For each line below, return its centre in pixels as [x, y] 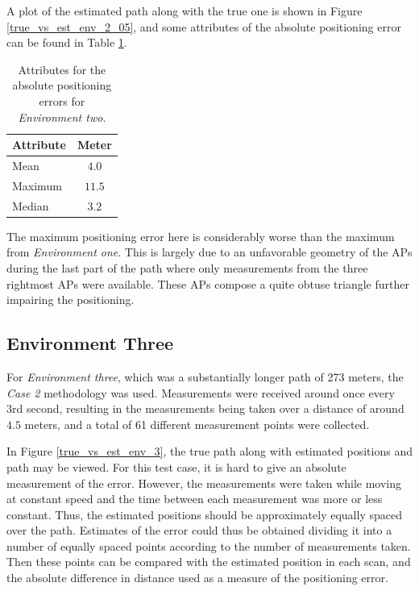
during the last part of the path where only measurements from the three [187, 267]
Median [31, 205]
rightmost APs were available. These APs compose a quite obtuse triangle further [208, 283]
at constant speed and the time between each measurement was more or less [195, 499]
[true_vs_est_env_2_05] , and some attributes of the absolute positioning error [204, 26]
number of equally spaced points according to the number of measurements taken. [209, 545]
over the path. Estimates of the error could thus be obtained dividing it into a [199, 530]
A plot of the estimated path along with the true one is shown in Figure [185, 10]
